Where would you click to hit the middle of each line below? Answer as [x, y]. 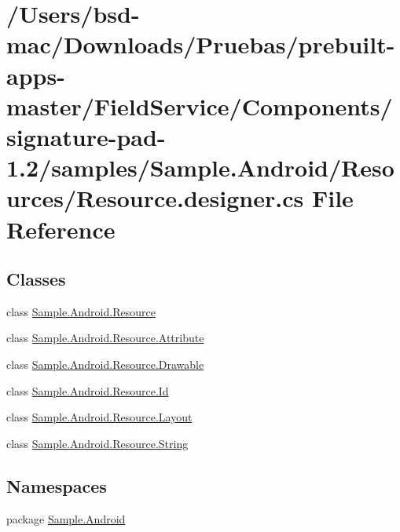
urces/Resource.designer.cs [155, 198]
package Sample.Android [66, 518]
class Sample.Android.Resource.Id [88, 390]
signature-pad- [86, 136]
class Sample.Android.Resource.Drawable [105, 364]
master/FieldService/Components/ [200, 106]
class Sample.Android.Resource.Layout [99, 417]
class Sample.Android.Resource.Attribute [105, 338]
